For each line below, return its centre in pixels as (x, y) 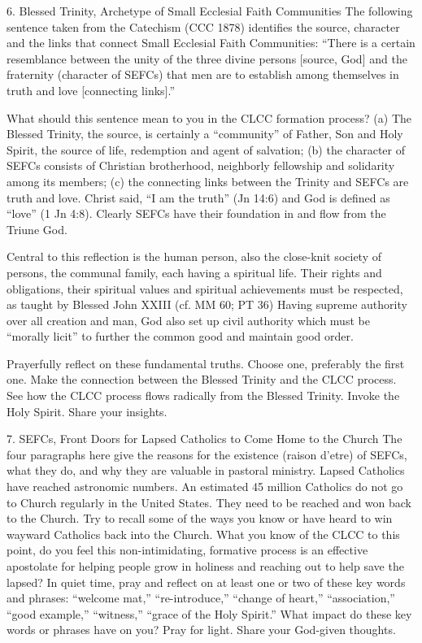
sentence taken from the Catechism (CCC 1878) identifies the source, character (203, 26)
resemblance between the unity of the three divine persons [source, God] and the (207, 58)
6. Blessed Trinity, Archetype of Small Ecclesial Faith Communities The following (210, 11)
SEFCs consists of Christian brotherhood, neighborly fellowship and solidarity (201, 165)
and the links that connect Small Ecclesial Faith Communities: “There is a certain (211, 43)
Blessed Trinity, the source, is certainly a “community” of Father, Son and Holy (205, 134)
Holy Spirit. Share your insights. (87, 411)
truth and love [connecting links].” (91, 90)
